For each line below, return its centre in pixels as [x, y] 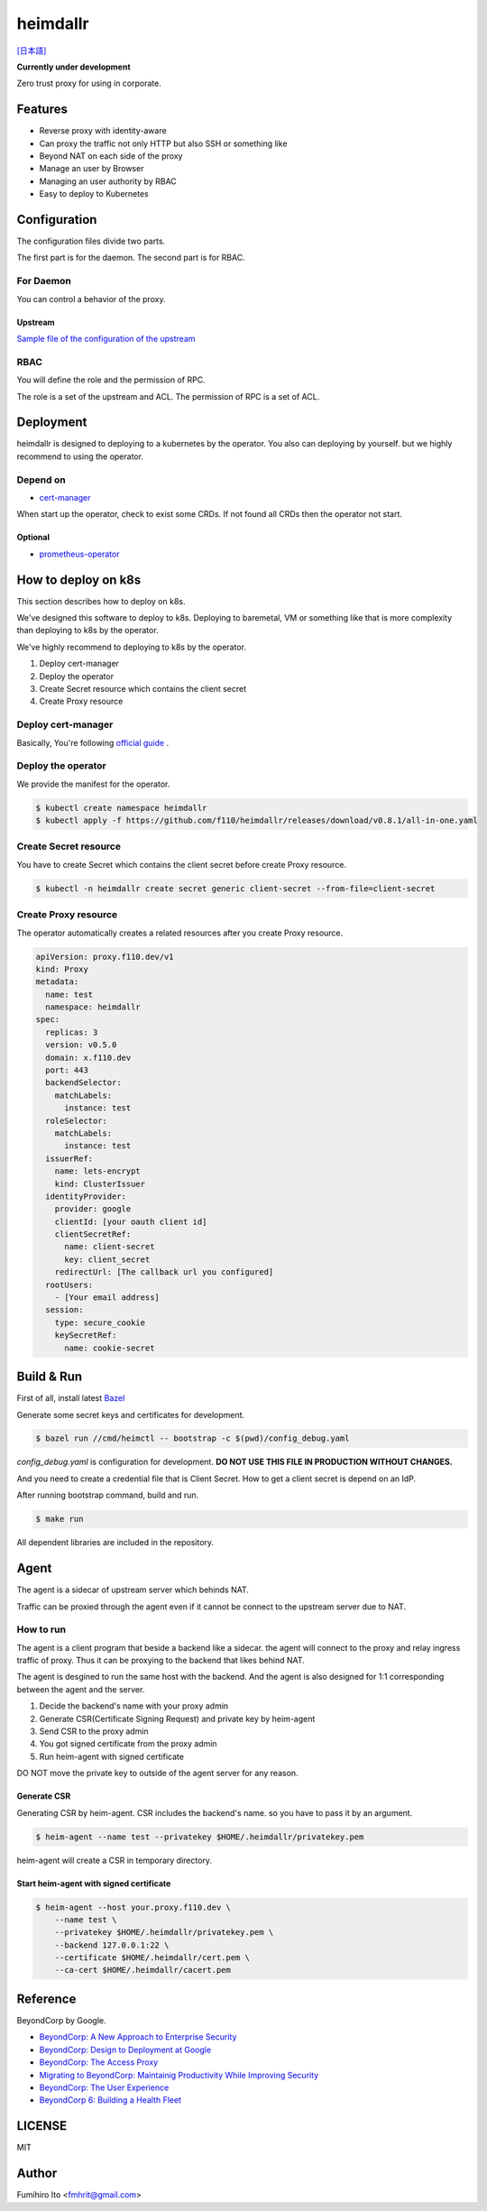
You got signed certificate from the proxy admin [128, 1744]
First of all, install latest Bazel [71, 1398]
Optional [33, 538]
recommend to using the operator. [80, 456]
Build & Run [50, 1377]
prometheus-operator [79, 554]
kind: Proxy [62, 969]
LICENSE [42, 2126]
